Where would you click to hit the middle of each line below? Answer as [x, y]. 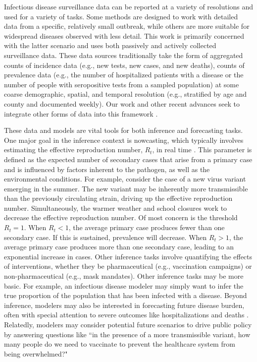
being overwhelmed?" [36, 353]
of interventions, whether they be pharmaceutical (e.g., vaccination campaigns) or [128, 266]
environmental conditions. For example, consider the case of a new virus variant [125, 179]
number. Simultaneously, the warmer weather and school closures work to [116, 208]
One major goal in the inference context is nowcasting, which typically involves [124, 140]
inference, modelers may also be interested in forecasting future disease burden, [124, 305]
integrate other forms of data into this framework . [81, 113]
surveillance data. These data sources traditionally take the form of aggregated [124, 55]
